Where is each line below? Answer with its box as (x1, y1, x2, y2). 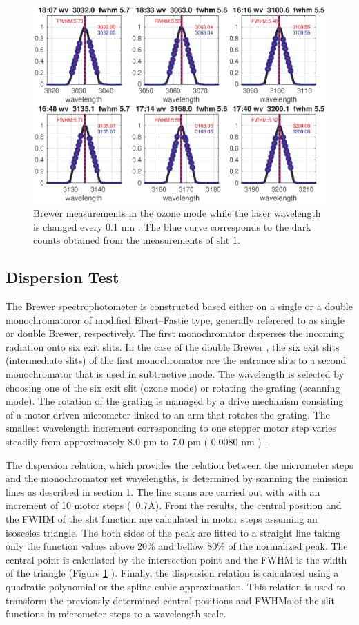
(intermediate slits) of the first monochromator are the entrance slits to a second (6, 353, 347, 367)
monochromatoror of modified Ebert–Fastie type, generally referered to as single (6, 312, 345, 327)
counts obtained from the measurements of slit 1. (33, 233, 240, 247)
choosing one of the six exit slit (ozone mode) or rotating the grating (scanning (6, 380, 340, 394)
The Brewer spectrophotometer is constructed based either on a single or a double (6, 299, 353, 314)
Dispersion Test (6, 267, 119, 288)
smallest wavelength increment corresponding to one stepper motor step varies (6, 421, 336, 435)
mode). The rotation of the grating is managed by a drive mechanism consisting (6, 394, 344, 408)
